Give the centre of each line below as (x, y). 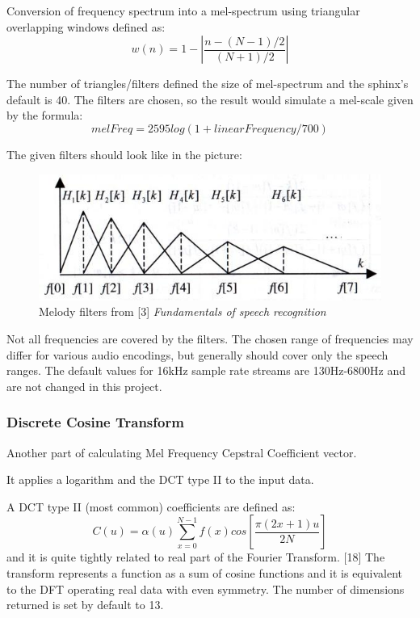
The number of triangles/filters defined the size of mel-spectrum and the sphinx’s (208, 84)
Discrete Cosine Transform (95, 422)
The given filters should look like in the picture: (124, 154)
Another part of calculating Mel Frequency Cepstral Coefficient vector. (182, 452)
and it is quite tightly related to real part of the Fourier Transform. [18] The (196, 557)
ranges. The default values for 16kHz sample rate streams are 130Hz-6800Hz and (206, 370)
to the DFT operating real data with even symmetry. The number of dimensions (206, 589)
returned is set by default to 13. (85, 605)
